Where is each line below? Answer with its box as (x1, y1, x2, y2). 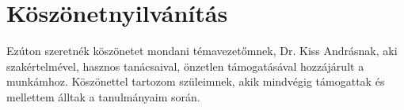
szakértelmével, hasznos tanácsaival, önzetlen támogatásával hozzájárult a (6, 57, 364, 74)
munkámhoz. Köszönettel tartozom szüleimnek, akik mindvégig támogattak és (6, 73, 385, 90)
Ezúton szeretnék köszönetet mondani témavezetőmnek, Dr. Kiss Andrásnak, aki (6, 42, 398, 59)
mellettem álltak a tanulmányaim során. (6, 88, 200, 104)
